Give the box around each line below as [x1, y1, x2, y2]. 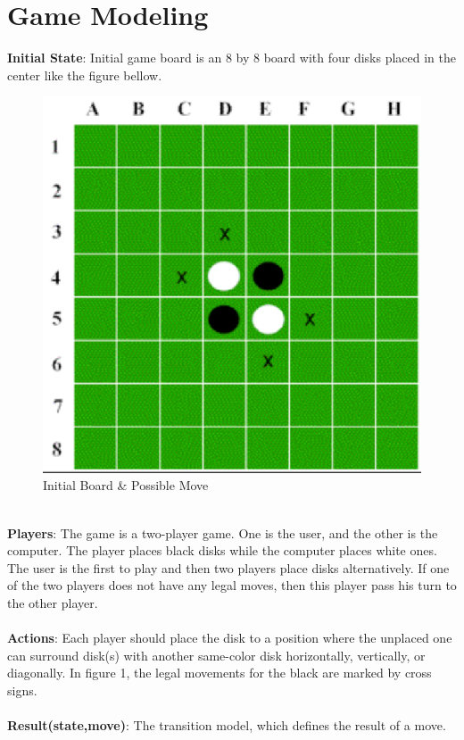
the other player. [7, 593, 98, 611]
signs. [7, 680, 37, 699]
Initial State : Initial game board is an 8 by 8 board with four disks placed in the [7, 48, 456, 67]
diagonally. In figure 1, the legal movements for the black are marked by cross [7, 663, 432, 682]
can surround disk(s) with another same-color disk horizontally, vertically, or [7, 645, 426, 664]
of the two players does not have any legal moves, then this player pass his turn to [7, 576, 457, 594]
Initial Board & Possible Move [43, 476, 209, 495]
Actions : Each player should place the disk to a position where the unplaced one [7, 628, 452, 647]
